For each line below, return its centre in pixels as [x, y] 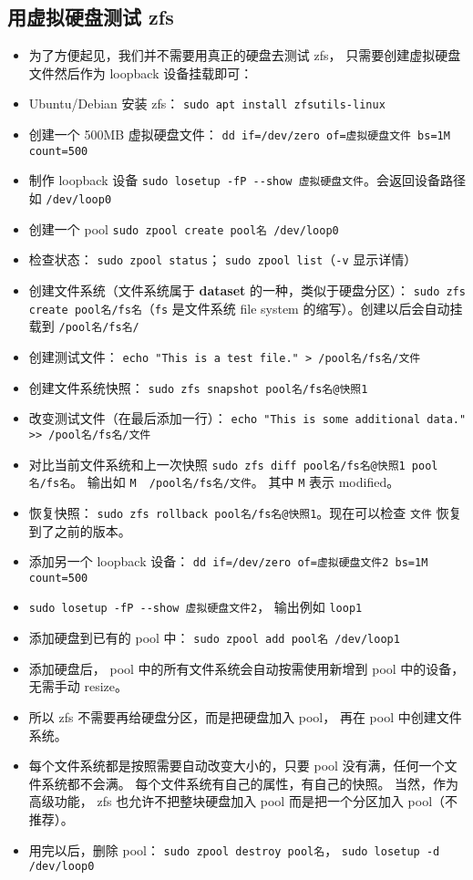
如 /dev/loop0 [70, 198]
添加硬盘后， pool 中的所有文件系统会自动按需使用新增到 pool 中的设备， [247, 668]
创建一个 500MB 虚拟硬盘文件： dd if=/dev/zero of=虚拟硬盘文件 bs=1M [239, 135]
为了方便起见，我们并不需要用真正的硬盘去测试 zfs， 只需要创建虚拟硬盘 [245, 55]
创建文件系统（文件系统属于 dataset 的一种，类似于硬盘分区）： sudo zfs [247, 290]
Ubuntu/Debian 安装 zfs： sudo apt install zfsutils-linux [207, 104]
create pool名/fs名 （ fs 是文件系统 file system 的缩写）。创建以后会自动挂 [246, 308]
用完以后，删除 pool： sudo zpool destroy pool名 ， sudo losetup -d [234, 849]
